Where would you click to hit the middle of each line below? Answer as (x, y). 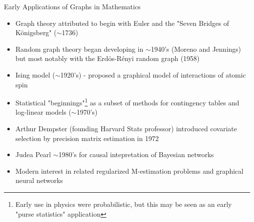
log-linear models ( (43, 112)
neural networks (39, 180)
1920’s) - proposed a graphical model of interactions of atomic (153, 74)
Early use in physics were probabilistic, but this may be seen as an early (124, 204)
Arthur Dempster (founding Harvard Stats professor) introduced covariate (126, 128)
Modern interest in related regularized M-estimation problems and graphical (129, 171)
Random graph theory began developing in (79, 49)
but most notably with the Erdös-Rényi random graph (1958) (107, 58)
